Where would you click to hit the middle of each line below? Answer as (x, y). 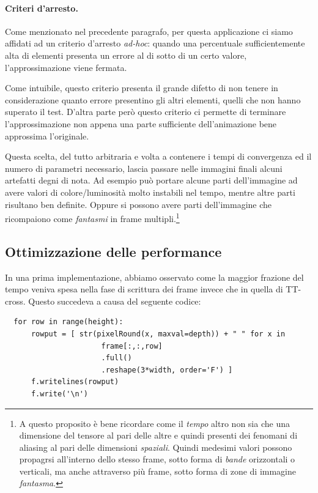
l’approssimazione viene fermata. (66, 67)
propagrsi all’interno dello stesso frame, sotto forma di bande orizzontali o (157, 459)
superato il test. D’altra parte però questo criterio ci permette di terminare (146, 112)
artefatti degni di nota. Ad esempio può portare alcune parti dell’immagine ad (151, 180)
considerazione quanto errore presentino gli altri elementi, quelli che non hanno (153, 99)
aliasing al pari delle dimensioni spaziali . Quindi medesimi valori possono (156, 447)
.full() (116, 358)
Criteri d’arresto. (42, 8)
